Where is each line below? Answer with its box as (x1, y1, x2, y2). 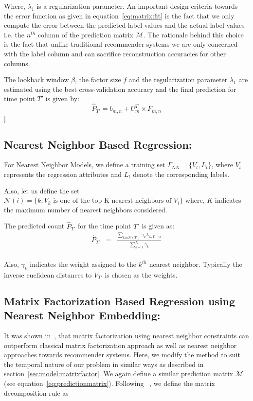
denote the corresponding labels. (133, 169, 230, 179)
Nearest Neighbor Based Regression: (4, 137, 192, 152)
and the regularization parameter (128, 74, 228, 85)
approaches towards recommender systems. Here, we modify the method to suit (4, 349, 240, 360)
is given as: (142, 221, 175, 231)
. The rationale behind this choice (143, 29, 244, 39)
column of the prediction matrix (37, 29, 133, 39)
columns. (4, 58, 30, 68)
